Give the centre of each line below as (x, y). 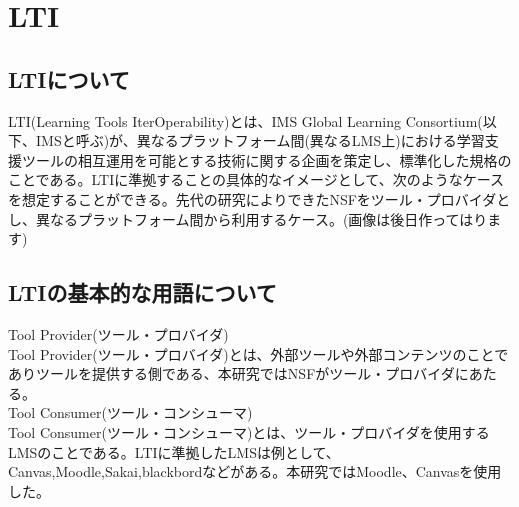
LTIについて (69, 78)
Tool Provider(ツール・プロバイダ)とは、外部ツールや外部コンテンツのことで (258, 353)
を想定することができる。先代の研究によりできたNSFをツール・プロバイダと (259, 198)
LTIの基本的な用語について (142, 292)
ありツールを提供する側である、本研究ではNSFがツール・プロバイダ (231, 373)
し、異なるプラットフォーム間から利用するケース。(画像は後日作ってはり (248, 218)
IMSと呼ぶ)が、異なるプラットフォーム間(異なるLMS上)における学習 (260, 140)
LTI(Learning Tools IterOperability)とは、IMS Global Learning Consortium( (245, 120)
